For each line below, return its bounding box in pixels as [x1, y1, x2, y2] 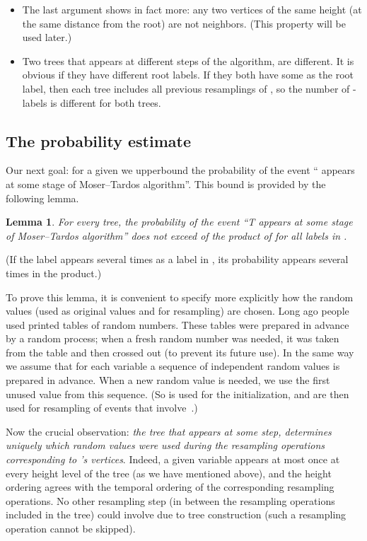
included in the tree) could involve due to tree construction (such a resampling [6, 507, 346, 522]
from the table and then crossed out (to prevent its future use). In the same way [6, 344, 354, 359]
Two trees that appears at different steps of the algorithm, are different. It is [22, 53, 354, 68]
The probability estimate [6, 129, 191, 151]
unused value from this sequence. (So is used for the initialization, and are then [6, 386, 349, 401]
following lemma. [6, 190, 79, 205]
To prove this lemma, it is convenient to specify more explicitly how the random [6, 289, 354, 304]
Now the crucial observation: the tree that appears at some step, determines [6, 424, 332, 438]
